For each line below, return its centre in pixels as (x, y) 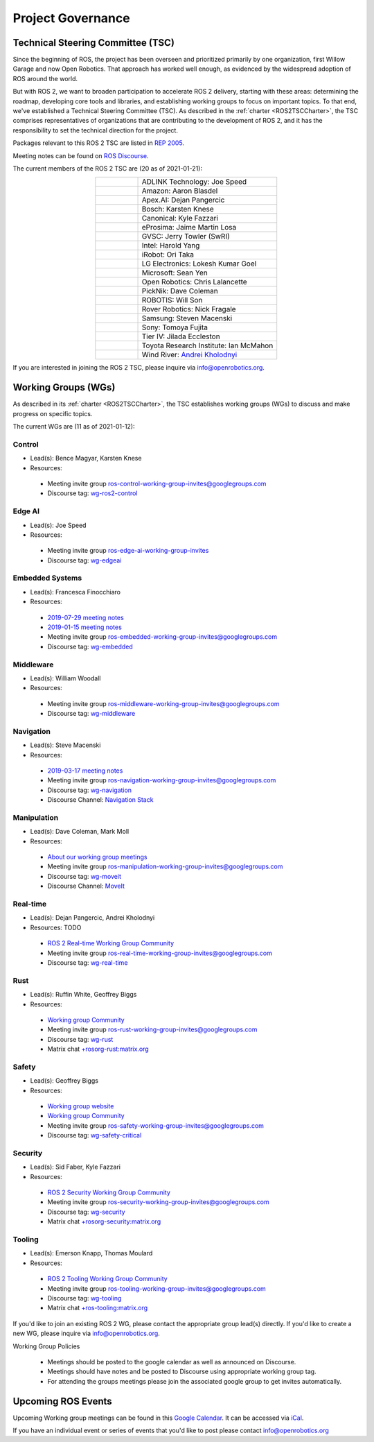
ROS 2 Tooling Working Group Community (107, 1279)
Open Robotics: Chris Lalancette (194, 282)
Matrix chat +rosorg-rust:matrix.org (98, 1049)
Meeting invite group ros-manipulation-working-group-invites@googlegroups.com (165, 866)
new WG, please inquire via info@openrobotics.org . (87, 1333)
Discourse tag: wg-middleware (91, 714)
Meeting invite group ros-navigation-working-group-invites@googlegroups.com (162, 780)
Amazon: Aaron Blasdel (180, 191)
